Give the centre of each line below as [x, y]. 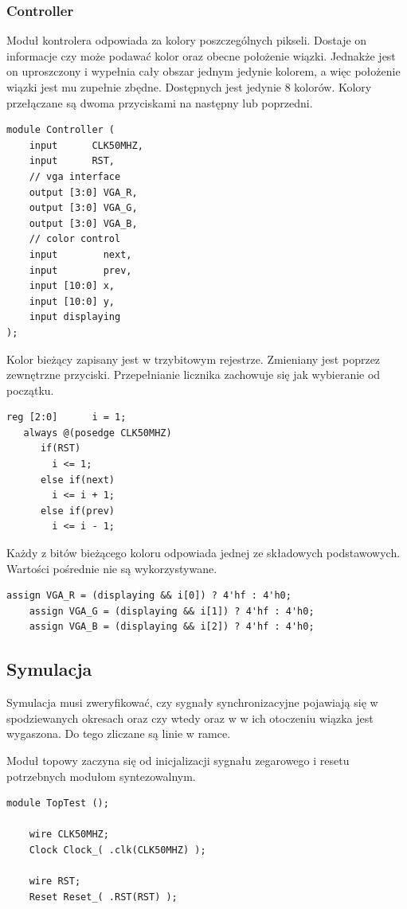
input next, [80, 254]
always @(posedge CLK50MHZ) [98, 433]
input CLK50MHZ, [86, 145]
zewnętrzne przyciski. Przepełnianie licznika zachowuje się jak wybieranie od [194, 375]
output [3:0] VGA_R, [83, 192]
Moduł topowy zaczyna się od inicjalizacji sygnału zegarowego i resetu [178, 760]
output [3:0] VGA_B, [83, 223]
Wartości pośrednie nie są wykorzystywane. [112, 568]
